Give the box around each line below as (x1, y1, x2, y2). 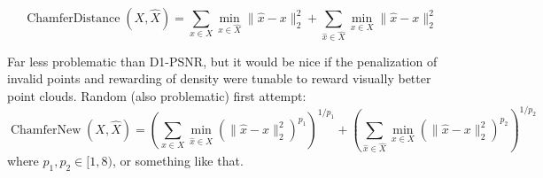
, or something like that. (112, 151, 244, 170)
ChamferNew (10, 124, 81, 137)
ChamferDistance (27, 12, 120, 25)
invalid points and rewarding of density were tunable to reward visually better (7, 69, 431, 88)
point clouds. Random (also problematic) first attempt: (7, 87, 306, 105)
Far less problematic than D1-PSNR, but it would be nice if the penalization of (7, 51, 438, 70)
